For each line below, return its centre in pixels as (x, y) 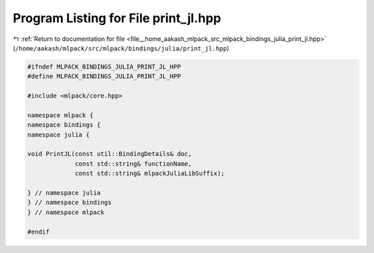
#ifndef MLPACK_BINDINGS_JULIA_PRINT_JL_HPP (104, 67)
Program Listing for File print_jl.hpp (117, 18)
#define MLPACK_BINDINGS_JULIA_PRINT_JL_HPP (104, 77)
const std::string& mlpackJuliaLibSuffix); (150, 174)
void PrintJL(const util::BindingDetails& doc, (109, 154)
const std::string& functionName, (133, 164)
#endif (38, 232)
